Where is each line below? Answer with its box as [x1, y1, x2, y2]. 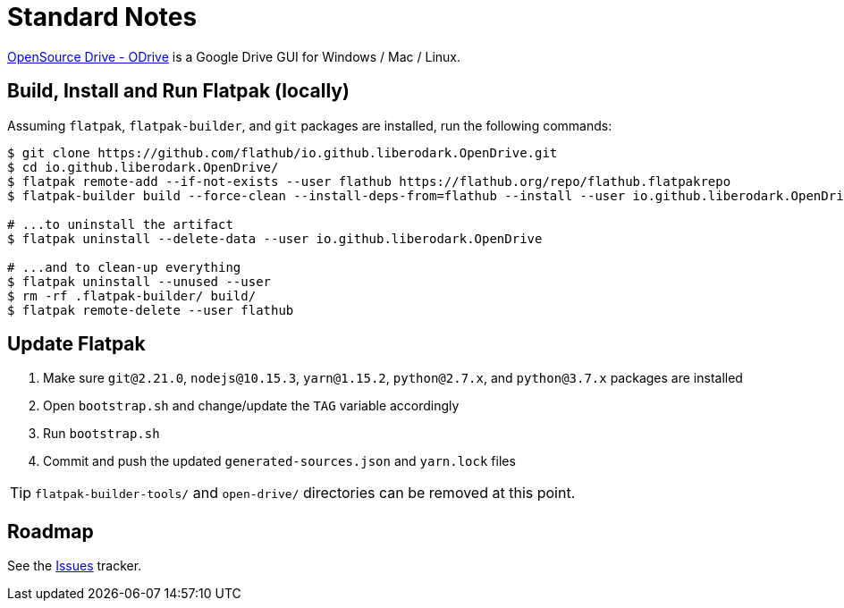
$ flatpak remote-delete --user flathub [7, 302, 294, 317]
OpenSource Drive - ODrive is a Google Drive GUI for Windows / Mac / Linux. [7, 48, 461, 64]
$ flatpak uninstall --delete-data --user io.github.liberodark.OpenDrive [7, 231, 543, 246]
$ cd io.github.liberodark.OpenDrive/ [7, 159, 279, 174]
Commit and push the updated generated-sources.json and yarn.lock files [43, 453, 516, 469]
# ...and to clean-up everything [7, 259, 241, 274]
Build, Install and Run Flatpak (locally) [7, 80, 350, 103]
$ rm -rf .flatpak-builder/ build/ [7, 288, 257, 303]
